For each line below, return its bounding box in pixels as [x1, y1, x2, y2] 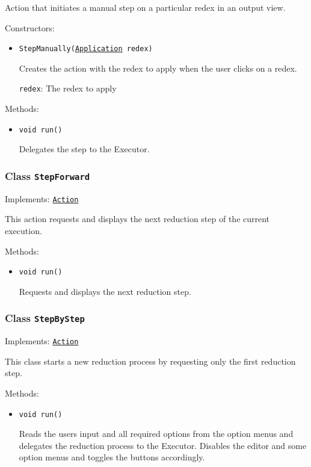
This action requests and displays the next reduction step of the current [5, 212, 270, 225]
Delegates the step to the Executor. [19, 143, 150, 155]
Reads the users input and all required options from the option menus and [19, 427, 294, 440]
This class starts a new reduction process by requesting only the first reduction [5, 354, 296, 367]
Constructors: [5, 21, 55, 34]
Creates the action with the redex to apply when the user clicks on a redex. [19, 61, 297, 74]
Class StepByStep [5, 311, 85, 326]
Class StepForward [5, 168, 90, 183]
